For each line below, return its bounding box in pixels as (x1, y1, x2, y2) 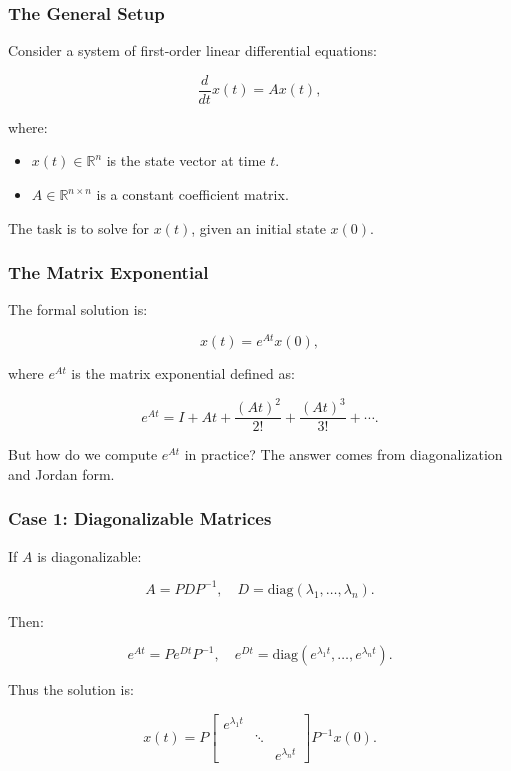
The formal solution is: (8, 299, 148, 320)
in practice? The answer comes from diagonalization (184, 444, 503, 465)
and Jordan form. (8, 463, 115, 484)
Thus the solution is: (8, 679, 134, 700)
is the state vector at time (106, 150, 266, 171)
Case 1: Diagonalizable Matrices (8, 506, 272, 531)
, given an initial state (191, 217, 326, 238)
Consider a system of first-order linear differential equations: (8, 40, 377, 61)
